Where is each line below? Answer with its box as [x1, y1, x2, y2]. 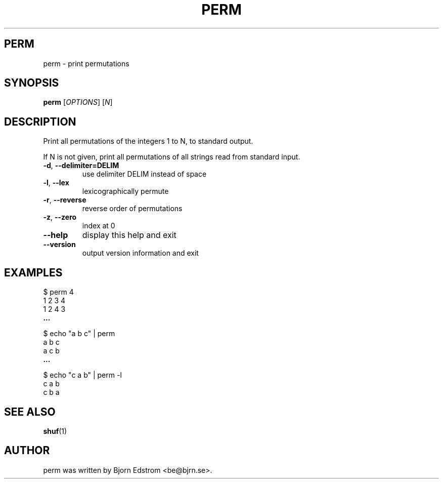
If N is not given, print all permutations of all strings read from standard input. [43, 152, 300, 162]
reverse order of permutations [82, 204, 183, 213]
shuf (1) [43, 426, 67, 435]
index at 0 [82, 221, 115, 230]
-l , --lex [43, 178, 69, 187]
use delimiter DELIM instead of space [82, 170, 207, 179]
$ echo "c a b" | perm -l [43, 371, 122, 380]
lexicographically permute [82, 187, 169, 196]
